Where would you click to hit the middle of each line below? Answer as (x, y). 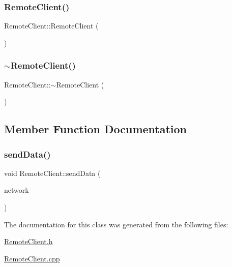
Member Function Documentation (96, 129)
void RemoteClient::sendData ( (52, 173)
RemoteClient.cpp (32, 258)
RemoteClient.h (28, 241)
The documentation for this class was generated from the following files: (116, 224)
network (17, 190)
